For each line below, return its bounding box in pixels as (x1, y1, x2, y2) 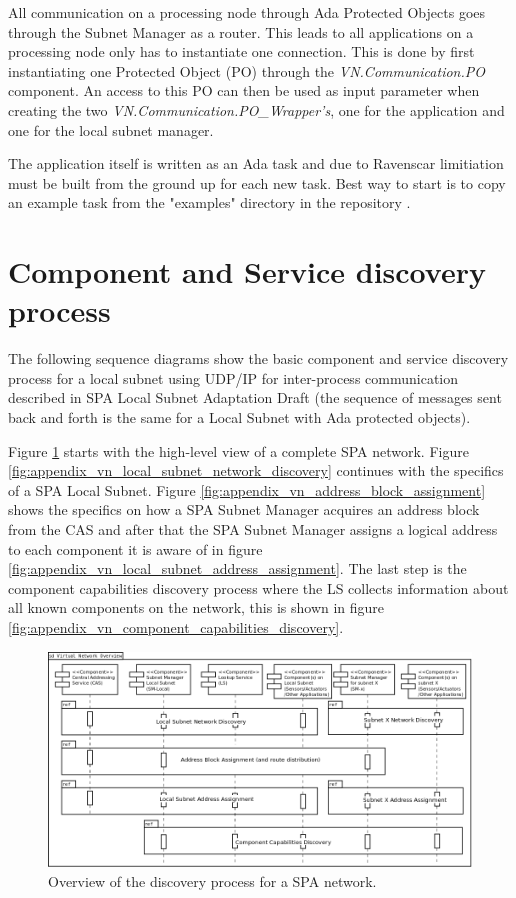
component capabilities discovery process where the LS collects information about (8, 577, 509, 598)
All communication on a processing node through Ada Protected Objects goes (8, 2, 486, 22)
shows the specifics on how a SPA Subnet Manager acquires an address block (8, 499, 480, 520)
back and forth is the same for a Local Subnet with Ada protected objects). (8, 407, 471, 428)
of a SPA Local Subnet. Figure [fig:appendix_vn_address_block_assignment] (8, 479, 486, 500)
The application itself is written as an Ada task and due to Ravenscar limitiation (8, 153, 504, 174)
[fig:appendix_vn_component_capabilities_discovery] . (8, 616, 344, 637)
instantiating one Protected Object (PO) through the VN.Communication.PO (8, 60, 485, 81)
